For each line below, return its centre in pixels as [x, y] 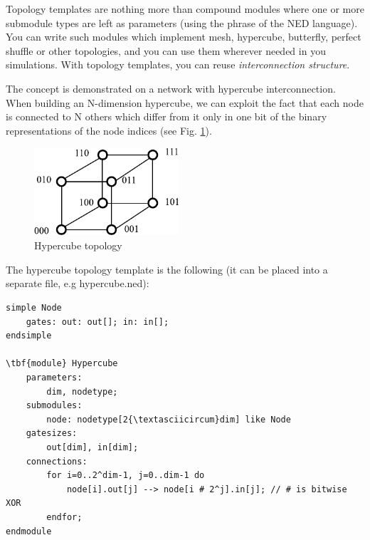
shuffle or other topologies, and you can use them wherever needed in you [166, 50]
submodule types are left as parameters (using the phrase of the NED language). [182, 22]
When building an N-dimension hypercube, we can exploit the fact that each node [185, 102]
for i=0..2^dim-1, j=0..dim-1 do [126, 476]
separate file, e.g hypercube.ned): [78, 283]
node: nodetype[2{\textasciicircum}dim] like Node [169, 419]
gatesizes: [52, 433]
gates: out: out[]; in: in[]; [97, 322]
